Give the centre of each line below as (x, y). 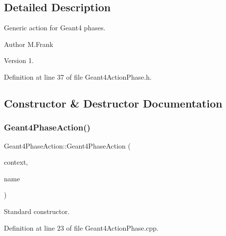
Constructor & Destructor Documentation (113, 103)
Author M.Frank (29, 44)
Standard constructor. (37, 211)
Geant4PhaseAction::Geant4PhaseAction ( (67, 145)
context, (16, 162)
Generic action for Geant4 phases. (55, 28)
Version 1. (19, 60)
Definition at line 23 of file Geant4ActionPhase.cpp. (81, 227)
